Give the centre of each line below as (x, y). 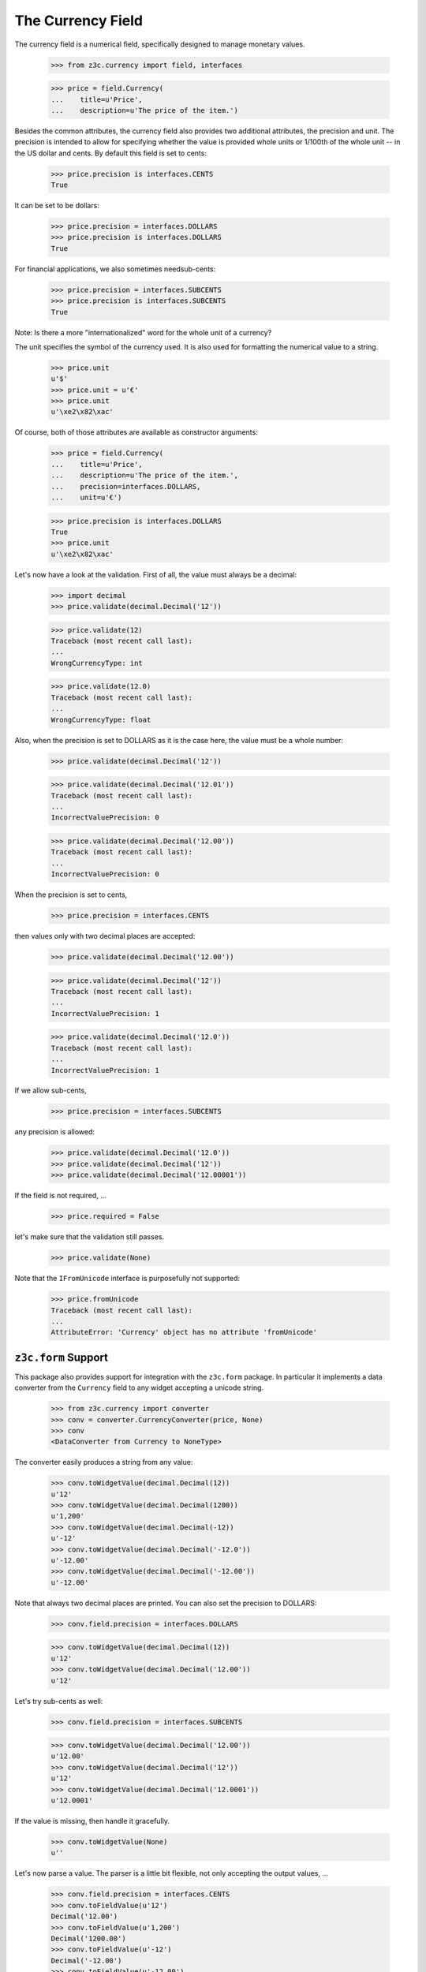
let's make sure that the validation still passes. (90, 1237)
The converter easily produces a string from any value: (104, 1462)
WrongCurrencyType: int (97, 663)
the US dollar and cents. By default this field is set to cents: (110, 153)
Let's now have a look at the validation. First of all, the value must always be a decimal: (156, 574)
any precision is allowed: (54, 1132)
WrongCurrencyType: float (101, 719)
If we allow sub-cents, (50, 1091)
